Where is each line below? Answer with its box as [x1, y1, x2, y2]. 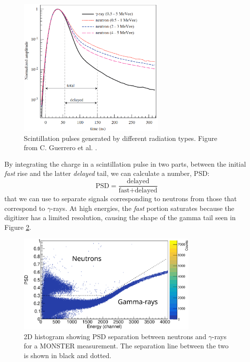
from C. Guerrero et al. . [24, 142, 97, 153]
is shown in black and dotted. [24, 350, 112, 360]
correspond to [4, 203, 45, 213]
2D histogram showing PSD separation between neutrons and [24, 331, 206, 341]
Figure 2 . [4, 222, 32, 232]
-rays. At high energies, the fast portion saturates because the [50, 203, 234, 213]
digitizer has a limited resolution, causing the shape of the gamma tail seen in [4, 212, 236, 223]
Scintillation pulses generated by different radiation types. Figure [24, 133, 217, 143]
